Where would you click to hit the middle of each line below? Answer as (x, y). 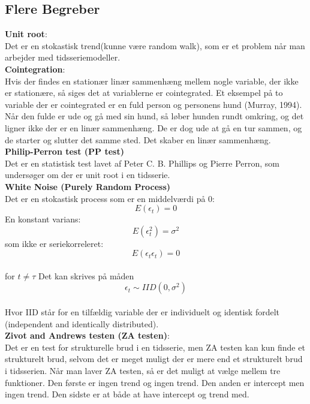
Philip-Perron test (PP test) (64, 151)
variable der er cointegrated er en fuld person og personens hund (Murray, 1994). (154, 104)
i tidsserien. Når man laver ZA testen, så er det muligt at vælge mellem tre (143, 371)
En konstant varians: (43, 219)
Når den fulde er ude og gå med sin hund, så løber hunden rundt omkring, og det (154, 116)
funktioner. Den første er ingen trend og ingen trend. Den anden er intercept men (155, 382)
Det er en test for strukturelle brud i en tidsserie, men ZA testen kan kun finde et (155, 347)
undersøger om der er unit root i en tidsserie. (88, 175)
